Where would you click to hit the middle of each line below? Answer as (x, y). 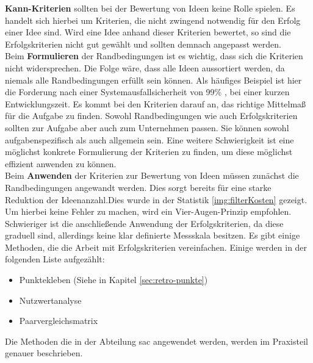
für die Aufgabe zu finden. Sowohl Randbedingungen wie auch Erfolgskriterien (151, 116)
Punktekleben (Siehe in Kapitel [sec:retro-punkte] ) (113, 280)
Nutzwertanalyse (50, 300)
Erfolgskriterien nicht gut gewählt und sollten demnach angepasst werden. (143, 44)
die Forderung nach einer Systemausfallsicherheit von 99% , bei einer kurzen (147, 92)
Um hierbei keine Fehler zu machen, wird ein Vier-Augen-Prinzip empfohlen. (148, 211)
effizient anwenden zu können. (61, 163)
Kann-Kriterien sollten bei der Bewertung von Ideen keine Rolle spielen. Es (150, 8)
